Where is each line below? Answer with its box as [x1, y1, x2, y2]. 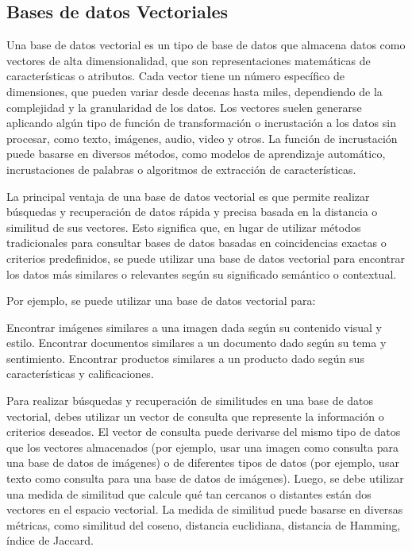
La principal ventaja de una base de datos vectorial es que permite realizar [6, 187, 370, 204]
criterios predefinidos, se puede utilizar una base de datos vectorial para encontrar [6, 249, 405, 266]
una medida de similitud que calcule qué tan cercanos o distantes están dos [6, 485, 372, 502]
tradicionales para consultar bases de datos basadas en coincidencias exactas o [6, 234, 387, 251]
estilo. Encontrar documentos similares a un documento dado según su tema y [6, 334, 387, 351]
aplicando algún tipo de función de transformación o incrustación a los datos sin [6, 114, 396, 131]
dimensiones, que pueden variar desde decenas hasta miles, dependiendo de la [6, 83, 383, 99]
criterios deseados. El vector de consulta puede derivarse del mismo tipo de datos [6, 423, 401, 440]
